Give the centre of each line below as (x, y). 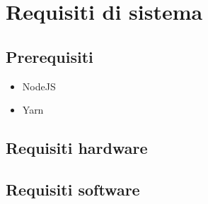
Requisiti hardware (77, 148)
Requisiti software (73, 189)
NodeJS (39, 86)
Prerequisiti (50, 56)
